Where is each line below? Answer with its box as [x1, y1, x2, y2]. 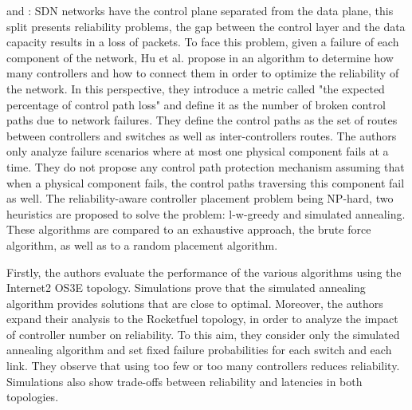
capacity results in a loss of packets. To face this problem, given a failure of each [6, 34, 399, 50]
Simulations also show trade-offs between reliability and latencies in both [6, 373, 363, 389]
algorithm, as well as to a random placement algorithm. [6, 236, 278, 253]
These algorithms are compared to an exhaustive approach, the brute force [6, 221, 371, 238]
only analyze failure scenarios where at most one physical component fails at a [6, 143, 389, 160]
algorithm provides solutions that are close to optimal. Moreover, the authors [6, 294, 383, 311]
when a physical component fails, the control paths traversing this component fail [6, 174, 405, 191]
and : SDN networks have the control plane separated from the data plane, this [6, 2, 394, 18]
